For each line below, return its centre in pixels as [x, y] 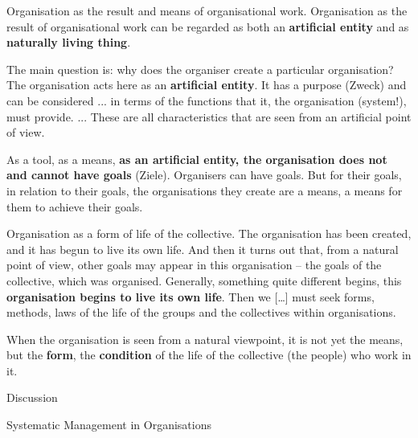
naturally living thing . [69, 42]
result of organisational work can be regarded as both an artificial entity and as [208, 26]
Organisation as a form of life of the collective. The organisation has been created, [209, 233]
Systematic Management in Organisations [109, 425]
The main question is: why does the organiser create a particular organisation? [200, 69]
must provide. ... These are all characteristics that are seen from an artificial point [209, 116]
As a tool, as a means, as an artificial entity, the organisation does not [197, 159]
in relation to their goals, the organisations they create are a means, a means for [205, 190]
